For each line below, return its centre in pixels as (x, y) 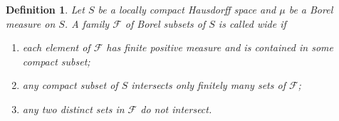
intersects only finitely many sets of (208, 85)
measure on (31, 23)
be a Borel (311, 9)
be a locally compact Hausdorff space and (187, 9)
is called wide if (252, 23)
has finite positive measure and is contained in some (220, 47)
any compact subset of (70, 85)
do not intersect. (176, 109)
